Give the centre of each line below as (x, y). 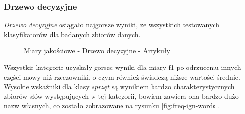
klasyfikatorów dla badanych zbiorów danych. (72, 34)
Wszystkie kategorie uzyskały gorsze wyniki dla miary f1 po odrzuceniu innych (122, 67)
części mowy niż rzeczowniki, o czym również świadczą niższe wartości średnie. (122, 77)
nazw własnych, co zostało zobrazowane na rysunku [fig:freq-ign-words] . (112, 105)
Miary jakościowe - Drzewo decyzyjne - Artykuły (97, 51)
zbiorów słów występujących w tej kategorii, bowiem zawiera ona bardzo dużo (121, 96)
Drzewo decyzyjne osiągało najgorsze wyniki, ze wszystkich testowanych (112, 25)
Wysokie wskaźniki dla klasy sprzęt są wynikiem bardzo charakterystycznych (119, 86)
